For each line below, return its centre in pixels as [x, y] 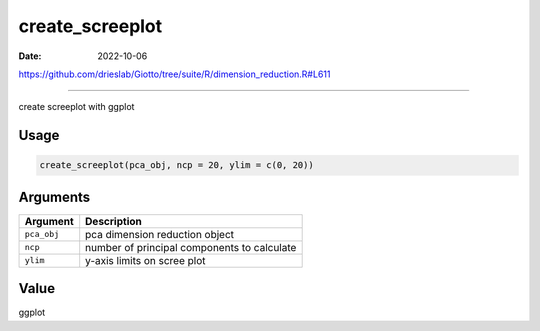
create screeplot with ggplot [76, 107]
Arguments [54, 196]
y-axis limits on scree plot [145, 260]
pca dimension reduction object [160, 234]
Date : [30, 56]
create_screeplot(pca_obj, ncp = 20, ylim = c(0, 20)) [176, 165]
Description [113, 221]
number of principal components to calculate [191, 247]
